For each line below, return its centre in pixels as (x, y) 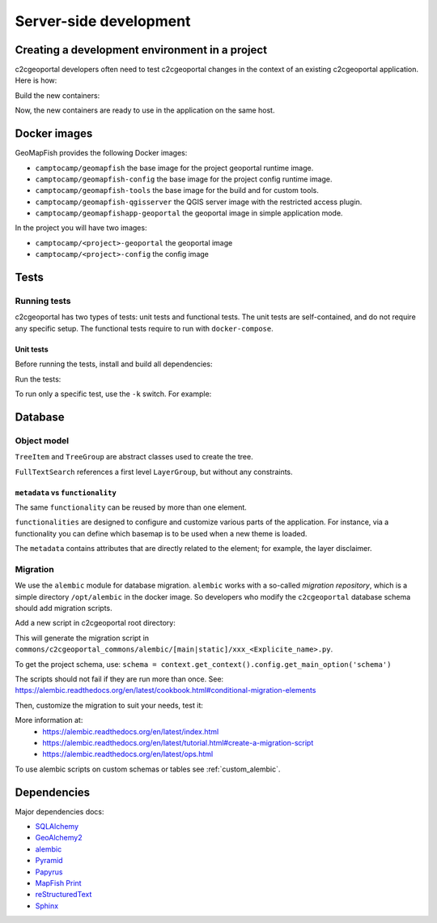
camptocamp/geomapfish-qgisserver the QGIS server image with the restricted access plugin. (199, 202)
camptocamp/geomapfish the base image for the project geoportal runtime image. (174, 168)
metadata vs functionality (66, 492)
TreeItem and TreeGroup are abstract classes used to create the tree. (134, 457)
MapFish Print (58, 882)
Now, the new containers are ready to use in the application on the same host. (145, 110)
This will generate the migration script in (82, 638)
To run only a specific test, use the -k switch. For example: (113, 394)
